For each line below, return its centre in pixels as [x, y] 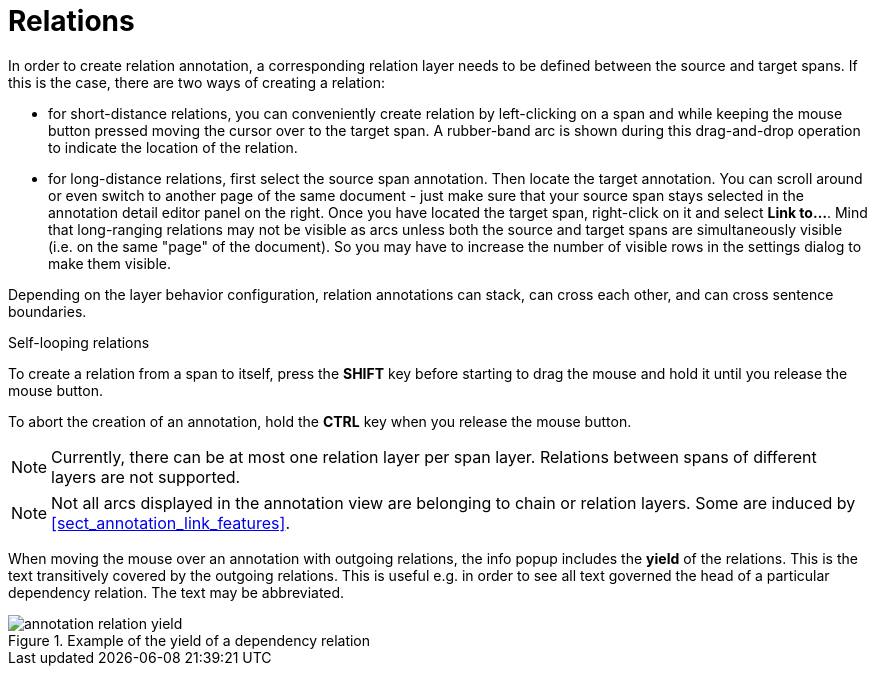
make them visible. [110, 263]
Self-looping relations [79, 342]
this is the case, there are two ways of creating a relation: [196, 82]
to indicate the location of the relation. [173, 147]
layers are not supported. [146, 476]
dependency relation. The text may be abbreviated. [176, 592]
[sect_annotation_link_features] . [170, 522]
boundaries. [47, 311]
